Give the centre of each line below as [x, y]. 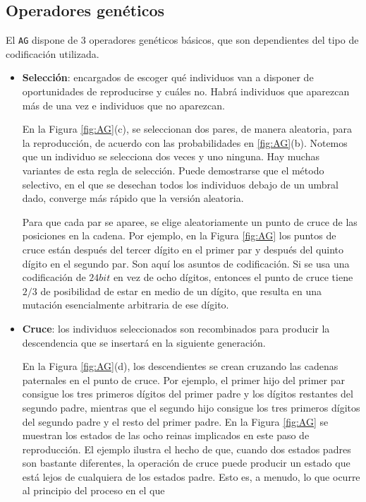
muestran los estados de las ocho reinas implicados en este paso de [166, 435]
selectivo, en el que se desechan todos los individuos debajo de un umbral [180, 184]
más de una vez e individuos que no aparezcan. [123, 105]
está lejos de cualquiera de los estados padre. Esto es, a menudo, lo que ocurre [191, 476]
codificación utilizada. [53, 53]
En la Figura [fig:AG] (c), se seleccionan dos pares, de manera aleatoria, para [187, 129]
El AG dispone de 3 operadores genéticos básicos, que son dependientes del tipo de [182, 40]
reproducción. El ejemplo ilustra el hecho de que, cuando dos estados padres [187, 449]
